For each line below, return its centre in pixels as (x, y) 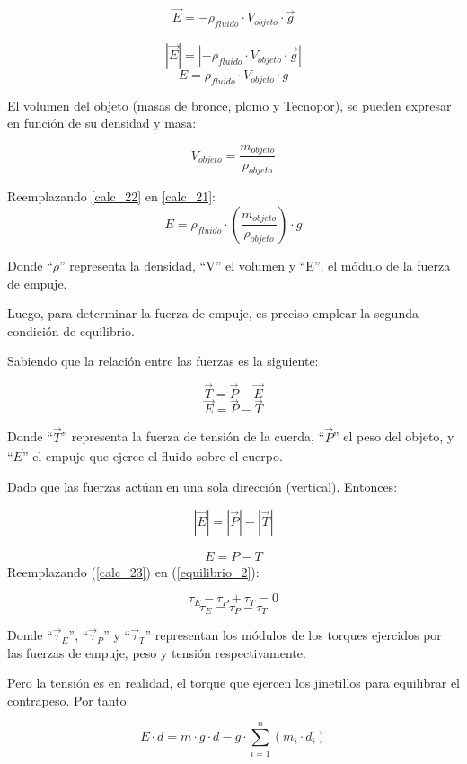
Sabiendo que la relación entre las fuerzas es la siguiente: (163, 361)
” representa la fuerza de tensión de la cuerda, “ (193, 436)
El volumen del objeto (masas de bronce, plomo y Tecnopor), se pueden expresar (229, 105)
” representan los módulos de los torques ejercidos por (293, 635)
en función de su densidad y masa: (102, 123)
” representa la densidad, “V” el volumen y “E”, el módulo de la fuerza (255, 265)
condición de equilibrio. (71, 330)
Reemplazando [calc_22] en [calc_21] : (111, 196)
